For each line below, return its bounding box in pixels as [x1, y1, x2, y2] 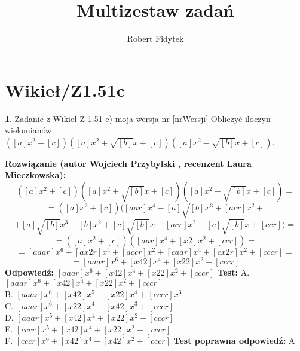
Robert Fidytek [127, 32, 184, 45]
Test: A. [217, 266, 250, 279]
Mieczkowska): [5, 169, 66, 181]
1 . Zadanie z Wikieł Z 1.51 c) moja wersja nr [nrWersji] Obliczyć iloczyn [5, 112, 271, 124]
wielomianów [5, 124, 52, 136]
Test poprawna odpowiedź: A [173, 334, 295, 347]
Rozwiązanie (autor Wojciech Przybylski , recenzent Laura [5, 157, 252, 169]
